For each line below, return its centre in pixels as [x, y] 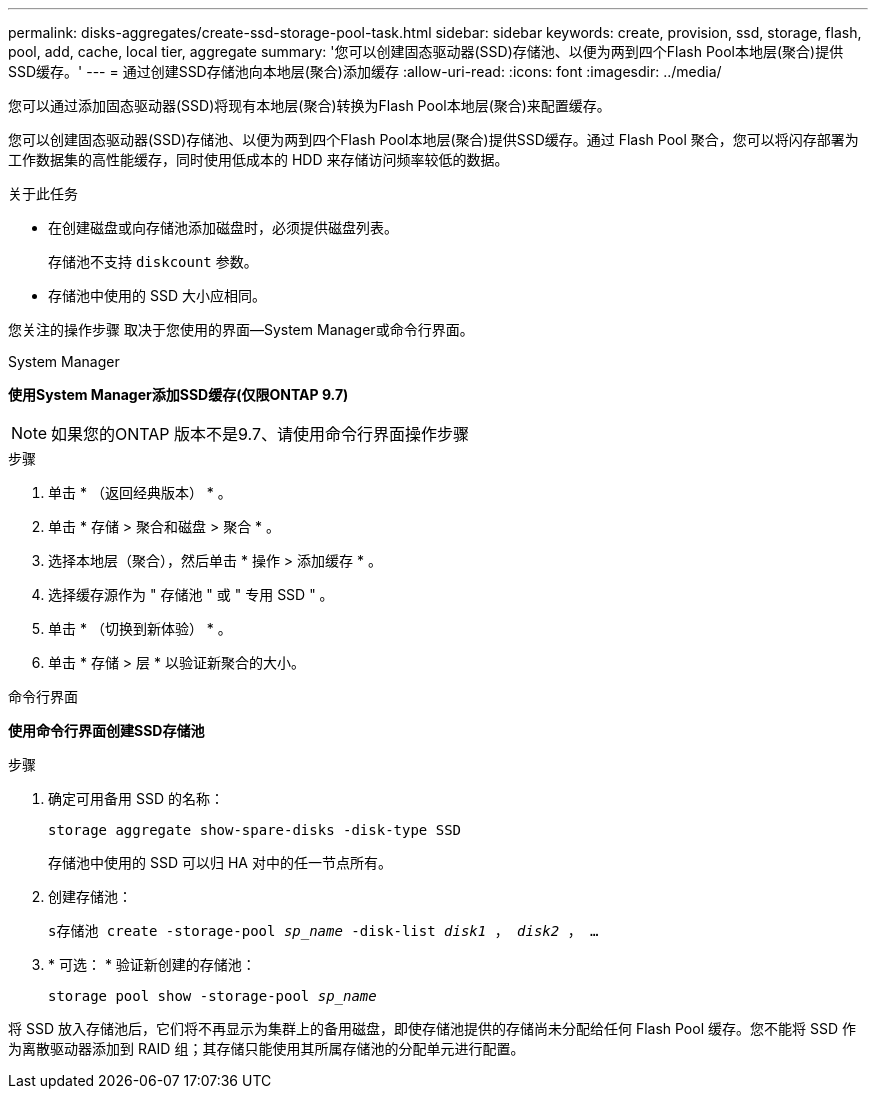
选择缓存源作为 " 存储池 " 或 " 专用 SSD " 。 [191, 594]
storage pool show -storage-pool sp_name [212, 996]
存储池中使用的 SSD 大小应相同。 [157, 295]
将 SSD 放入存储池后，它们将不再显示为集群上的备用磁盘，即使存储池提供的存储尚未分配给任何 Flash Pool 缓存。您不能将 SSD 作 [432, 1028]
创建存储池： [90, 896]
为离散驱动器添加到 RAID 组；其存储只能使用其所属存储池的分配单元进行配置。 [266, 1048]
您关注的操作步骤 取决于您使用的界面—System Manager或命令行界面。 [241, 329]
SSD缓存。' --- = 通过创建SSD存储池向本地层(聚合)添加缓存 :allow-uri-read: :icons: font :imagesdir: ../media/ [365, 71]
